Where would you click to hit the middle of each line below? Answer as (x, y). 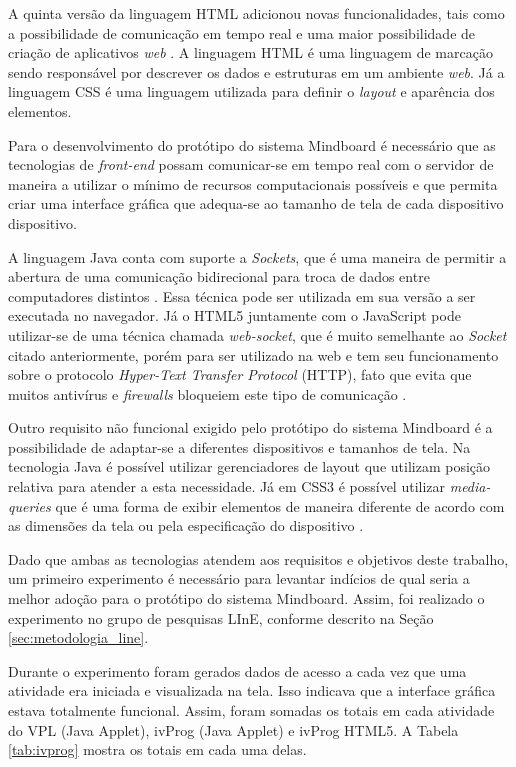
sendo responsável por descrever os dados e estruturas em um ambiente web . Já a (256, 71)
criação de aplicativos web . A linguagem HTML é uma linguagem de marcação (250, 52)
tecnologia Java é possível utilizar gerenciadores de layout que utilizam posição (249, 466)
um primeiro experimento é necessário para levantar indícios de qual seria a (239, 578)
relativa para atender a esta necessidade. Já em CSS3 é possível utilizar (227, 486)
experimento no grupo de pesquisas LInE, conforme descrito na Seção (221, 617)
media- (470, 486)
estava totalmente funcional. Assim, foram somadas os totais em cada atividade (251, 710)
